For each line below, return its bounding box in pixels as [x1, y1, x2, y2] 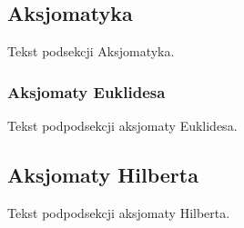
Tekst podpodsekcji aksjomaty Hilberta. [7, 203, 230, 222]
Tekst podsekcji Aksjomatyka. [7, 42, 175, 61]
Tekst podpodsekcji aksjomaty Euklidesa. [7, 116, 238, 135]
